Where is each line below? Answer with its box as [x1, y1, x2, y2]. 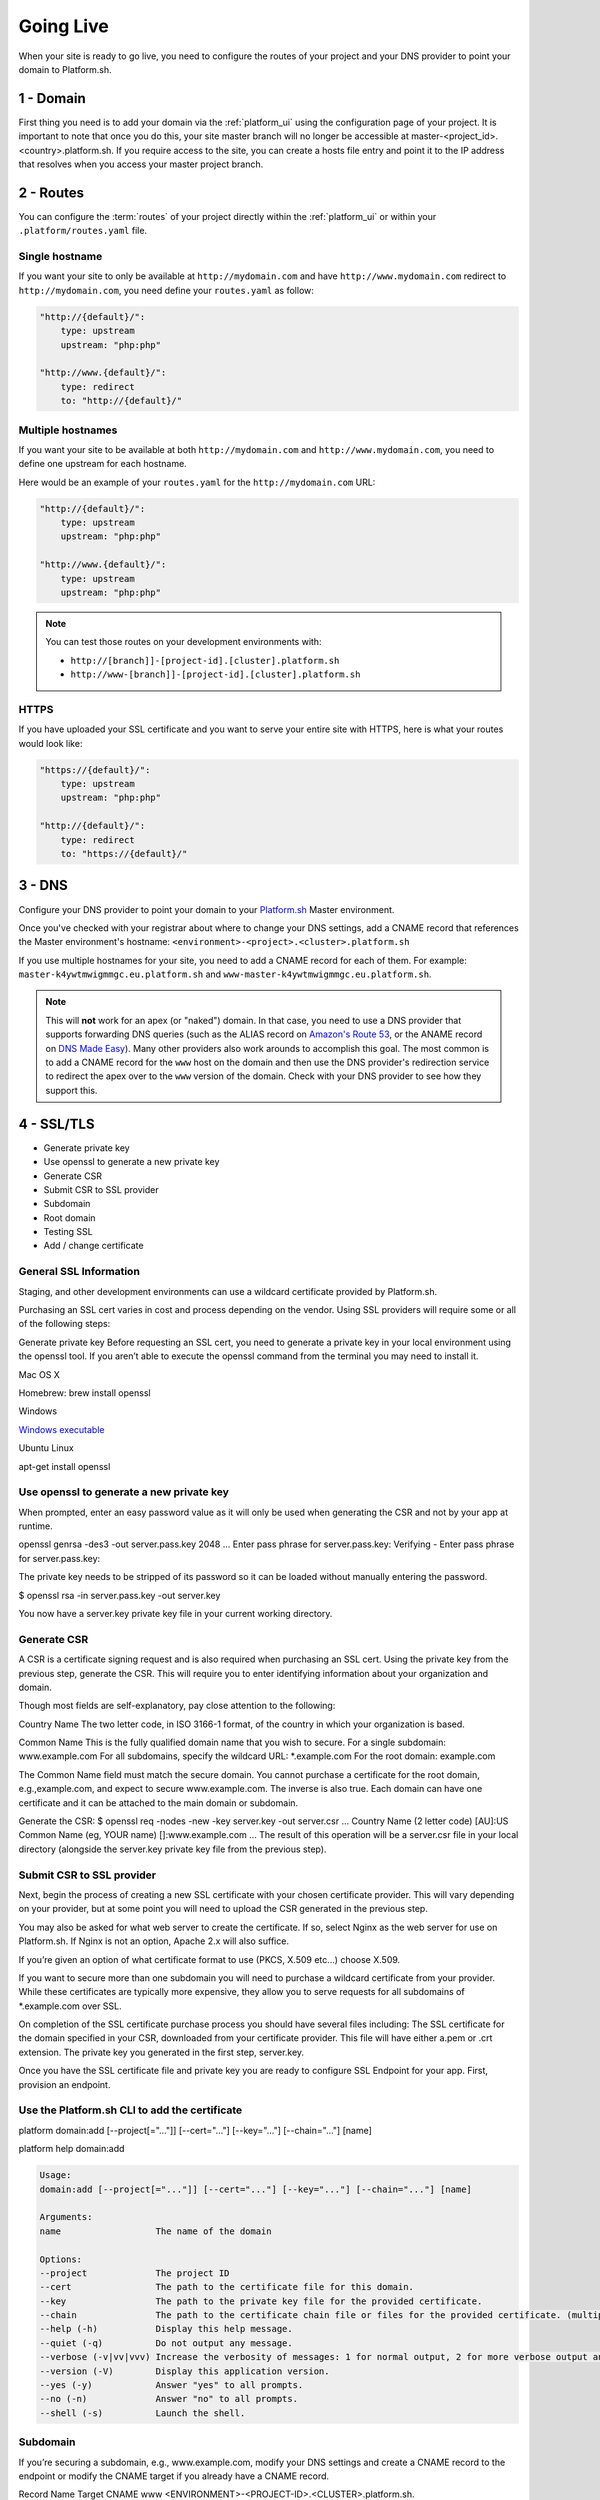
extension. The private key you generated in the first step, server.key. [18, 2046, 305, 2058]
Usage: [39, 2170, 72, 2181]
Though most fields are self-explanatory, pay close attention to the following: [18, 1700, 336, 1712]
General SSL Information [18, 1265, 140, 1279]
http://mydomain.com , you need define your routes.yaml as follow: [18, 284, 315, 296]
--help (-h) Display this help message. [39, 2323, 294, 2335]
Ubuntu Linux [18, 1442, 74, 1454]
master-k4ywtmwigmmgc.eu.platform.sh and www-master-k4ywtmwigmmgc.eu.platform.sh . [18, 968, 432, 980]
